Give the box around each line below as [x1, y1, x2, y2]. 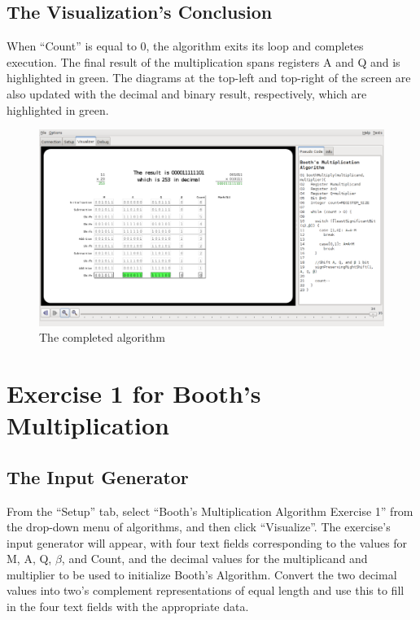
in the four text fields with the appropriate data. [7, 598, 249, 615]
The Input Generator [7, 464, 189, 489]
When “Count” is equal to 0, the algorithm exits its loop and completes [7, 37, 364, 55]
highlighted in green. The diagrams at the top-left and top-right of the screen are [7, 69, 411, 86]
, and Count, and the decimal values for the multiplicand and [61, 550, 368, 567]
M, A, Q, [7, 550, 52, 567]
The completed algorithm [39, 329, 165, 346]
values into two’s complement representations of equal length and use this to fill [7, 582, 405, 599]
